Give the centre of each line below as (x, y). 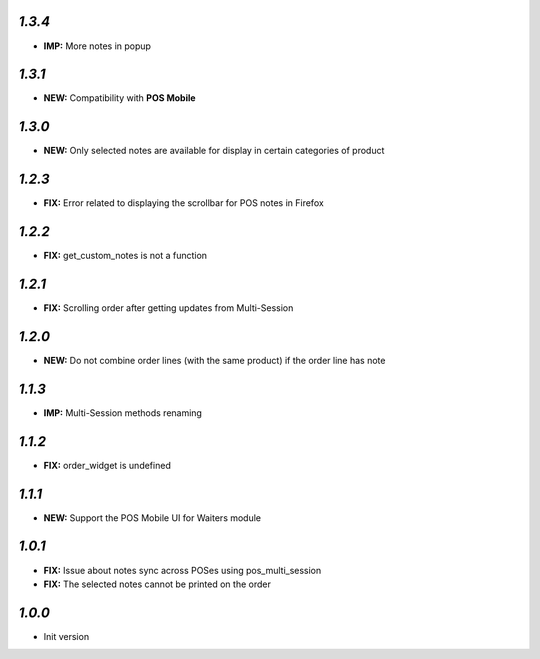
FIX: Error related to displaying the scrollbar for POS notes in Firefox (183, 203)
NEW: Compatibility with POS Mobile (119, 98)
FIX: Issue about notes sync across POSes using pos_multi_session (182, 570)
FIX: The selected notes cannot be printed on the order (157, 584)
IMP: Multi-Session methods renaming (122, 412)
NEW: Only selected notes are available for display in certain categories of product (214, 151)
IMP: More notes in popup (97, 46)
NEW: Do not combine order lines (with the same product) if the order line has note (214, 360)
